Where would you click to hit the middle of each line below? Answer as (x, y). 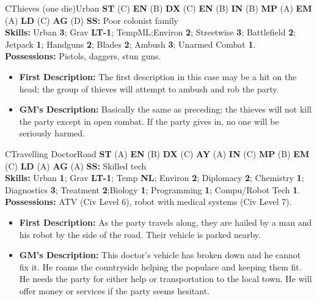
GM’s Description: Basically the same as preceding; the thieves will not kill (165, 109)
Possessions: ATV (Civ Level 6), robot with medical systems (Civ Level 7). (148, 202)
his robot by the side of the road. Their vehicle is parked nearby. (140, 234)
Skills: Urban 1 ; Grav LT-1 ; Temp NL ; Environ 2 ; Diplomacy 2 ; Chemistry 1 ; (155, 178)
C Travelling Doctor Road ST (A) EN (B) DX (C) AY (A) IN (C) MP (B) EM (157, 153)
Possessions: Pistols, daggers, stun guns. (83, 56)
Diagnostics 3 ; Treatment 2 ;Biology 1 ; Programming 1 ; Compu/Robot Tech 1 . (153, 189)
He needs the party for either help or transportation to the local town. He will (166, 279)
